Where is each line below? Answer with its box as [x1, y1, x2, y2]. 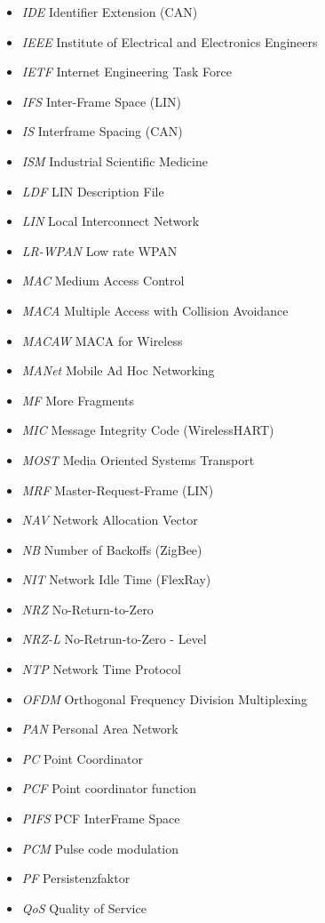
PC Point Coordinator [21, 749, 143, 767]
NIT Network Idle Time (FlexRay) [21, 570, 211, 589]
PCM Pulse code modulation [21, 839, 179, 857]
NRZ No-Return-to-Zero [21, 599, 154, 618]
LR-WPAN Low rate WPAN [21, 241, 178, 260]
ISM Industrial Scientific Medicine [21, 151, 208, 170]
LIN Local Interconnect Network [21, 212, 200, 230]
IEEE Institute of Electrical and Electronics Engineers [21, 32, 318, 51]
